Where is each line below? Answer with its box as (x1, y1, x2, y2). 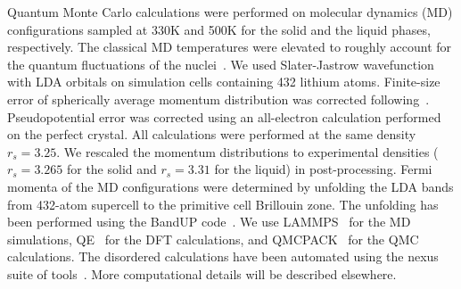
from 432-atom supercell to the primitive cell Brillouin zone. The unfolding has (7, 194, 439, 213)
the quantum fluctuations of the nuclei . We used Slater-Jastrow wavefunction (7, 54, 434, 73)
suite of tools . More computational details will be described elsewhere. (7, 264, 397, 283)
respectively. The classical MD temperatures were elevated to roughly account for (7, 37, 452, 56)
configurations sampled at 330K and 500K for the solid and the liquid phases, (7, 20, 431, 38)
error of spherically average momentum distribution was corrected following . (7, 89, 430, 108)
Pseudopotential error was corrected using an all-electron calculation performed (7, 107, 441, 126)
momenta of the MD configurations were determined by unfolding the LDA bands (7, 177, 454, 195)
